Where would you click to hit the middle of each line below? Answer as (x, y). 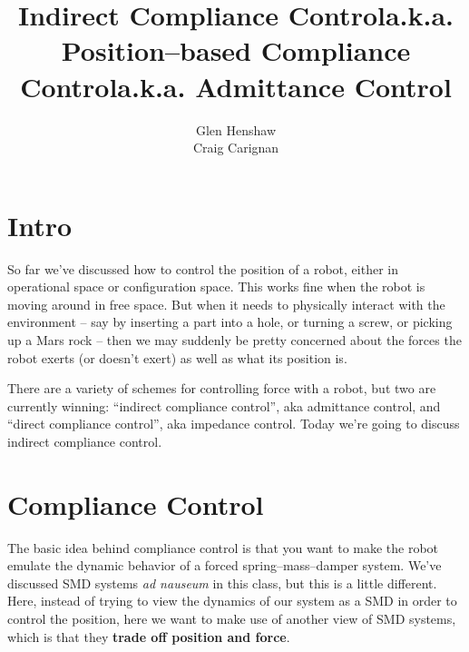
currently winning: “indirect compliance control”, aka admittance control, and (224, 405)
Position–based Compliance (236, 50)
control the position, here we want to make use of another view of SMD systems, (232, 619)
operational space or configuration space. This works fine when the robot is (216, 286)
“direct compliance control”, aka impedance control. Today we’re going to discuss (234, 424)
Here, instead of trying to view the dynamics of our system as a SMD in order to (232, 601)
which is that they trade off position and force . (149, 636)
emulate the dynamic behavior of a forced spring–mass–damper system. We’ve (225, 565)
